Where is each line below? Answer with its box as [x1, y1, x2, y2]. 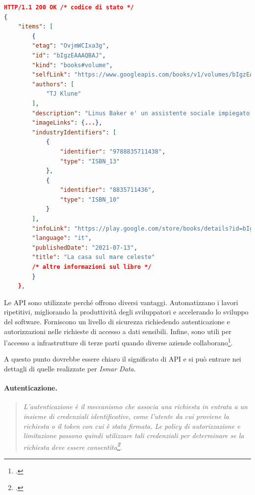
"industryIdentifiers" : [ [32, 129, 117, 136]
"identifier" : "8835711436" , [60, 186, 155, 194]
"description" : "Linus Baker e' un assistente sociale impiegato [32, 109, 250, 117]
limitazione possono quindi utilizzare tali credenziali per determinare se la [23, 430, 244, 441]
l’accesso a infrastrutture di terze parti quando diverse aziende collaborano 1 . [4, 336, 233, 347]
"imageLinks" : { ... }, [32, 119, 102, 127]
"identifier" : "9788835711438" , [60, 148, 166, 155]
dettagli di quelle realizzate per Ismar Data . [4, 364, 136, 374]
